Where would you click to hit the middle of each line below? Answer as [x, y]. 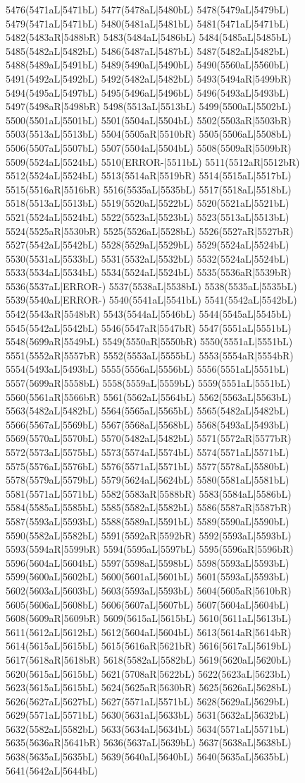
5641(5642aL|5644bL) [52, 770]
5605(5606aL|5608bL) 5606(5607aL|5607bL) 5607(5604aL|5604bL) [148, 604]
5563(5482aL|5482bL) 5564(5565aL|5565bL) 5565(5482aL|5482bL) [148, 411]
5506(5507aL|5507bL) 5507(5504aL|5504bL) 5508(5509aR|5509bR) [149, 147]
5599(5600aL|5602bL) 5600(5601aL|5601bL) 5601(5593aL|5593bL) [148, 576]
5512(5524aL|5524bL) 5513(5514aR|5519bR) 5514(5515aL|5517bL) [149, 175]
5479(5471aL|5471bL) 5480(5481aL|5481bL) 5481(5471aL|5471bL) [148, 23]
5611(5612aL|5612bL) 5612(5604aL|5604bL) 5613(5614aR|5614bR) [149, 632]
